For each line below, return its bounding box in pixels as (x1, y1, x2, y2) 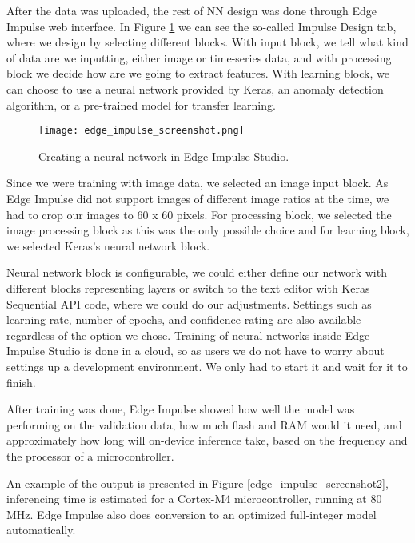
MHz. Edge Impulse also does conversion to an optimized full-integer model (6, 505, 377, 522)
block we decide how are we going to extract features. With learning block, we (6, 65, 389, 82)
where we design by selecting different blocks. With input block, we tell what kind (6, 34, 409, 50)
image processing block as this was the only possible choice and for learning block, (6, 222, 409, 238)
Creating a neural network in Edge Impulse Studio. (38, 147, 289, 164)
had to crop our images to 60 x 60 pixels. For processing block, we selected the (6, 206, 392, 222)
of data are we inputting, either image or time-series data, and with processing (6, 49, 392, 66)
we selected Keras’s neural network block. (6, 237, 210, 254)
